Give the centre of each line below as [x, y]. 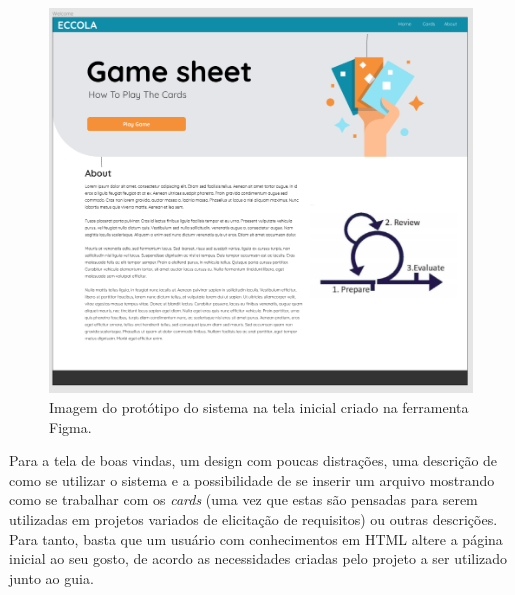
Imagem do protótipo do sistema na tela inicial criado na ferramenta [259, 407]
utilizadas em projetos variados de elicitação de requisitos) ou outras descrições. [253, 518]
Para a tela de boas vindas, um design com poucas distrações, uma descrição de [253, 460]
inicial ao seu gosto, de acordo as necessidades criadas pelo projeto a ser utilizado [258, 558]
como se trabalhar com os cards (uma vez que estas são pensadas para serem [243, 499]
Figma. [70, 426]
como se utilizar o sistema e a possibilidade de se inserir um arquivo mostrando [252, 479]
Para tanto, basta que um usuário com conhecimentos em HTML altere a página [256, 538]
